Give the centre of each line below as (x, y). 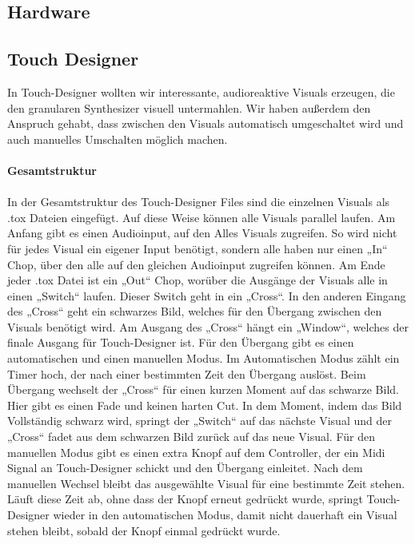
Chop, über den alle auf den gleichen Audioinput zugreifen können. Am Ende (196, 264)
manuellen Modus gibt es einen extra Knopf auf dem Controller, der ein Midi (196, 452)
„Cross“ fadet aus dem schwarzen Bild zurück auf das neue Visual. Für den (191, 437)
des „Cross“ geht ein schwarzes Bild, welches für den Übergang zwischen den (195, 311)
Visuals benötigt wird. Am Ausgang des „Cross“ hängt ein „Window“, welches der (208, 326)
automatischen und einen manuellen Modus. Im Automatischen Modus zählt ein (204, 358)
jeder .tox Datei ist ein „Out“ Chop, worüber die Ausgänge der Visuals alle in (198, 280)
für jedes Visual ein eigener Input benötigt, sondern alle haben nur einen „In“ (198, 248)
